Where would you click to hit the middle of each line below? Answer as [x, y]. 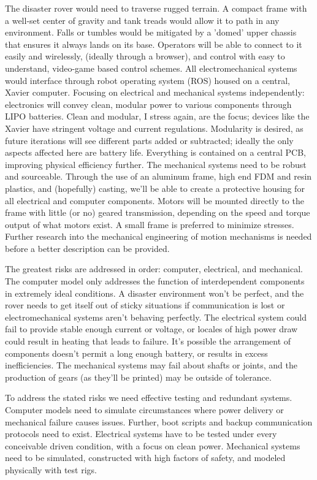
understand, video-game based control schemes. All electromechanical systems [151, 68]
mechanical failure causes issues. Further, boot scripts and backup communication [159, 421]
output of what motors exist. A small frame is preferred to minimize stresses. [150, 224]
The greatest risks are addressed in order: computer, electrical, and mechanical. [154, 269]
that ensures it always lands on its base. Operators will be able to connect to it [154, 44]
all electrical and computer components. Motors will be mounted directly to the [155, 200]
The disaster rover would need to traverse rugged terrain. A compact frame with [156, 8]
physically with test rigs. [51, 469]
